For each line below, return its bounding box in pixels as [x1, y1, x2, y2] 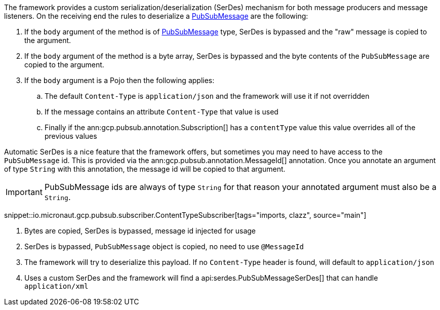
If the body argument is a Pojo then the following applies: [24, 76, 215, 85]
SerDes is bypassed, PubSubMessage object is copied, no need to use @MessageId [24, 242, 304, 251]
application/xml [24, 282, 89, 290]
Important [6, 187, 43, 197]
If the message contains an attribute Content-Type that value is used [45, 107, 278, 116]
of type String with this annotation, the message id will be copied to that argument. [4, 165, 286, 173]
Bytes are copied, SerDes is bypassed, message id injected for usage [24, 226, 256, 235]
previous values [45, 132, 97, 140]
